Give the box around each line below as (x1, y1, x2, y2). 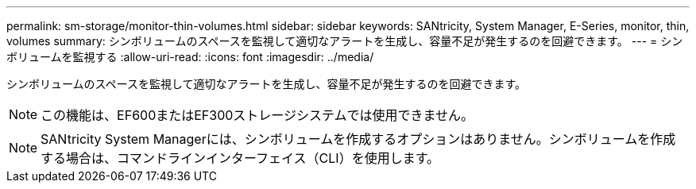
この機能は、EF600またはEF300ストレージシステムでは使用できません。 (41, 107, 474, 123)
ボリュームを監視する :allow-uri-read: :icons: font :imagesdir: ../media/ (6, 50, 374, 64)
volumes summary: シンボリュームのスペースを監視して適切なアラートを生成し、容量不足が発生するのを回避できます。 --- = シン (6, 34, 683, 48)
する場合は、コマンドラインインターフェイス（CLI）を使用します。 (41, 150, 440, 166)
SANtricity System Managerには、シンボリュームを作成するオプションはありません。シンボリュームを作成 (41, 131, 676, 147)
